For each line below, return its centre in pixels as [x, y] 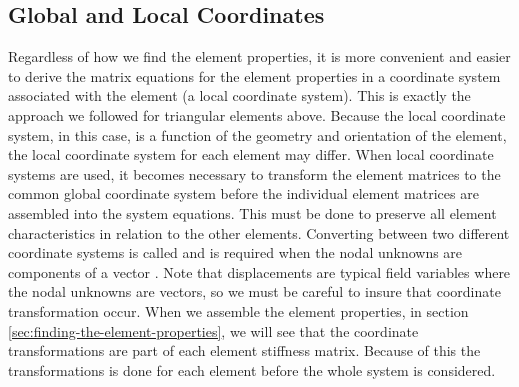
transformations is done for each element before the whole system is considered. [252, 369]
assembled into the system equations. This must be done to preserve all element [252, 212]
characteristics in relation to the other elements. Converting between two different [259, 232]
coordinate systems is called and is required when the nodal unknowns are [235, 252]
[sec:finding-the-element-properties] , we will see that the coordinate [213, 330]
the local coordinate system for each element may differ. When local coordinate [251, 154]
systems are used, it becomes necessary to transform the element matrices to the [254, 173]
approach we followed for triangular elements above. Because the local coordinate [257, 114]
